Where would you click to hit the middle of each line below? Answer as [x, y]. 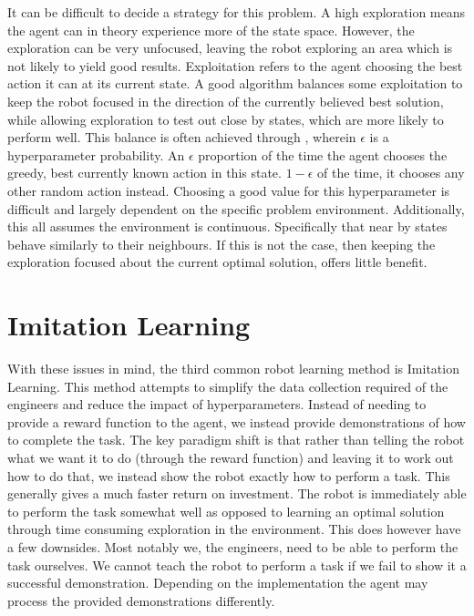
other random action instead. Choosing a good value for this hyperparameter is [229, 190]
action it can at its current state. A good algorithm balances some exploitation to [235, 83]
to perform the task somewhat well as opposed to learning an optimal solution [226, 511]
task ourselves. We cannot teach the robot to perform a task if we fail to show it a [237, 565]
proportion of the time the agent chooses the [323, 154]
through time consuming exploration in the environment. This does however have [234, 529]
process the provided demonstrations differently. [141, 600]
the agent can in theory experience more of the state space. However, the [211, 30]
